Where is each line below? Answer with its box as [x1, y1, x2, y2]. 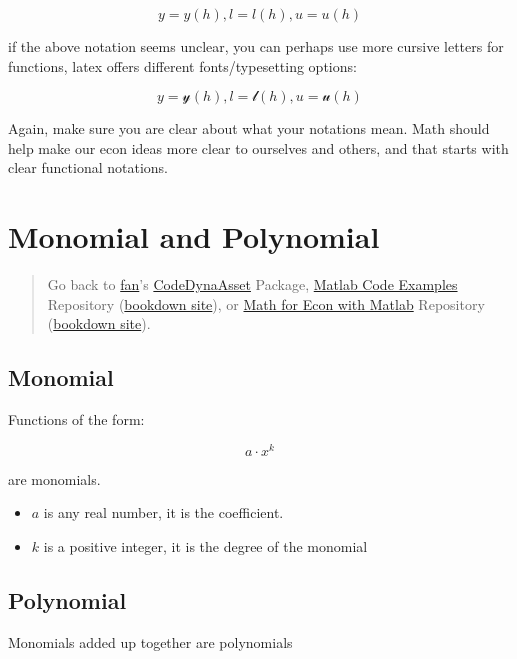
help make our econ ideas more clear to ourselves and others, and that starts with [8, 137, 509, 158]
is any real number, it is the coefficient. [43, 502, 284, 523]
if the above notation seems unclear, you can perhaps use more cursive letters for [8, 36, 504, 56]
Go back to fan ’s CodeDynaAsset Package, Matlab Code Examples [47, 274, 458, 295]
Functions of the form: [8, 409, 145, 430]
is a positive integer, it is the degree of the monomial [43, 535, 368, 556]
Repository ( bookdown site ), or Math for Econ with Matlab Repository [47, 293, 485, 314]
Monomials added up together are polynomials [8, 631, 293, 652]
